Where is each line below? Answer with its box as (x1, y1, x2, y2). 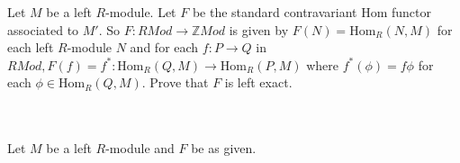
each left (7, 38, 54, 57)
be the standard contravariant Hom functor (192, 3, 432, 21)
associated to (7, 20, 79, 39)
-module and (105, 139, 175, 158)
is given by (229, 20, 289, 39)
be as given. (191, 139, 257, 158)
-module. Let (105, 3, 176, 21)
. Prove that (141, 73, 209, 92)
